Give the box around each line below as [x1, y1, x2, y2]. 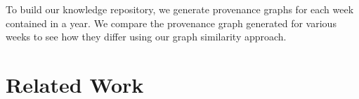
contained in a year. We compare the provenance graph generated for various [6, 15, 337, 30]
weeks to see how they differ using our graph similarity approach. [6, 29, 287, 44]
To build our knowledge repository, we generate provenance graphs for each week [6, 2, 354, 16]
